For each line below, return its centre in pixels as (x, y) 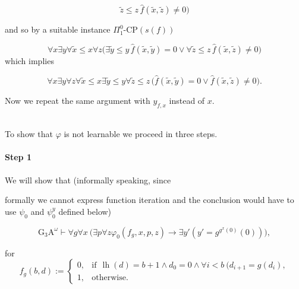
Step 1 (18, 157)
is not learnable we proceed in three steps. (141, 134)
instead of (187, 100)
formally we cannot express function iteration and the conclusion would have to (149, 200)
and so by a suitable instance (58, 29)
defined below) (85, 211)
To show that (29, 134)
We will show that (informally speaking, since (88, 180)
